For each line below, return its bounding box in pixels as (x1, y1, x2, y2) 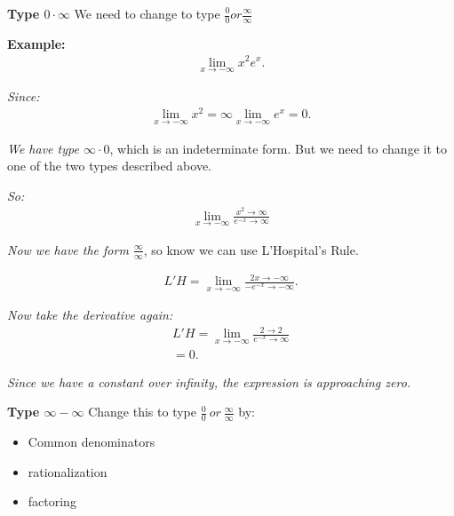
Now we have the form (7, 240, 129, 258)
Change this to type (88, 402, 196, 421)
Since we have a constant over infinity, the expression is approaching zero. (7, 372, 411, 391)
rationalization (28, 462, 108, 480)
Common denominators (28, 433, 155, 451)
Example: (7, 34, 66, 52)
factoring (28, 492, 76, 511)
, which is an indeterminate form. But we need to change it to (109, 139, 447, 157)
